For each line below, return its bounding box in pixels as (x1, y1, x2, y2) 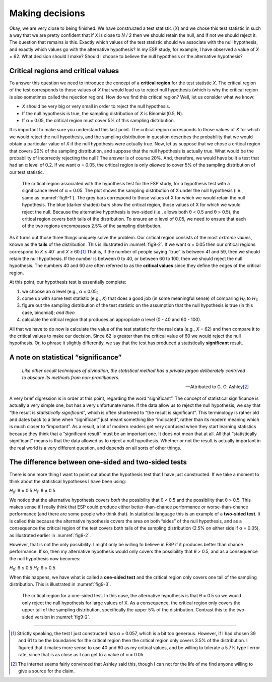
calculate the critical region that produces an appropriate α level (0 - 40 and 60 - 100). (22, 317, 201, 323)
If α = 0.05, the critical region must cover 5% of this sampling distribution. (22, 117, 175, 123)
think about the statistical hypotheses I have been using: (9, 478, 126, 484)
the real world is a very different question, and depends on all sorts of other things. (9, 445, 181, 451)
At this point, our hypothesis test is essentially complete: (9, 279, 127, 285)
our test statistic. (9, 169, 44, 175)
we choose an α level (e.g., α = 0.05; (22, 288, 98, 294)
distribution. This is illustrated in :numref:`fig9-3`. (9, 581, 111, 587)
